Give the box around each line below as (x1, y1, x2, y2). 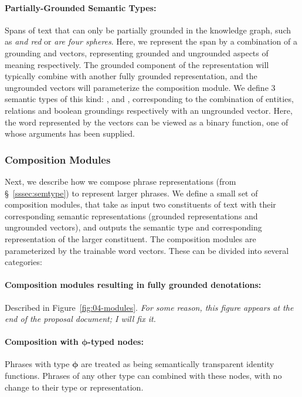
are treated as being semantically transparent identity (81, 358, 274, 370)
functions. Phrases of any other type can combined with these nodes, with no (5, 369, 282, 382)
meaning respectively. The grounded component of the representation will (5, 58, 269, 70)
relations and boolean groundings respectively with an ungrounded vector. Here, (5, 104, 293, 116)
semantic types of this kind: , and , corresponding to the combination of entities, (5, 93, 294, 105)
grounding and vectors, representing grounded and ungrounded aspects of (5, 46, 269, 59)
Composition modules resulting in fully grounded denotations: (5, 279, 262, 291)
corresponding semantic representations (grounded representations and (5, 209, 258, 222)
